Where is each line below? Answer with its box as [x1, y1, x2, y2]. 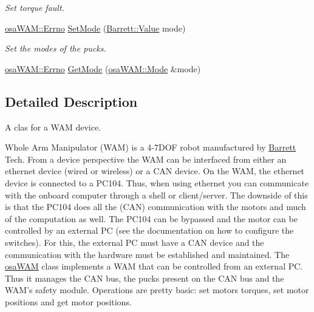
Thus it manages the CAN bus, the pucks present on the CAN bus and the [5, 271, 284, 284]
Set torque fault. [5, 1, 64, 13]
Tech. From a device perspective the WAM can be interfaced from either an [5, 152, 287, 165]
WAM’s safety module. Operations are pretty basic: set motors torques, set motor [5, 283, 309, 296]
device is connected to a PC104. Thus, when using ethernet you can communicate [5, 176, 309, 189]
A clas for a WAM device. [5, 120, 101, 133]
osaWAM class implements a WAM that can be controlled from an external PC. [5, 260, 303, 273]
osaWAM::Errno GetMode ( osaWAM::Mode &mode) [5, 62, 201, 75]
